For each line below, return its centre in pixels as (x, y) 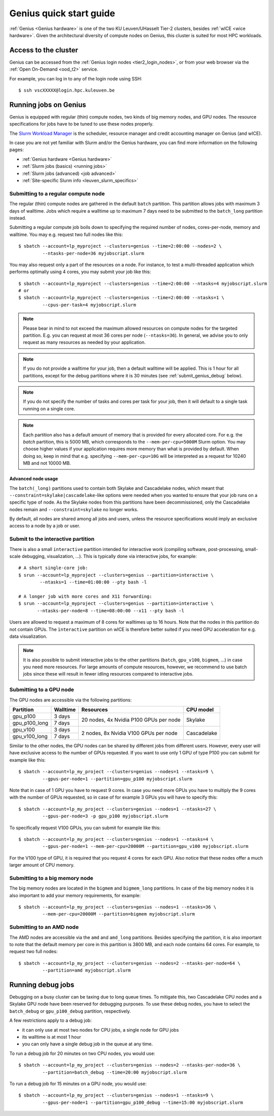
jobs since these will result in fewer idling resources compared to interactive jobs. (108, 674)
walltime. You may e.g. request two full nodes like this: (66, 234)
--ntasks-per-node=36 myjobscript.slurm (93, 253)
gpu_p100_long (30, 723)
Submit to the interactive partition (52, 539)
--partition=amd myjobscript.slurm (87, 971)
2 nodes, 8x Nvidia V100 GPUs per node (129, 733)
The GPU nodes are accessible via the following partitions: (71, 700)
